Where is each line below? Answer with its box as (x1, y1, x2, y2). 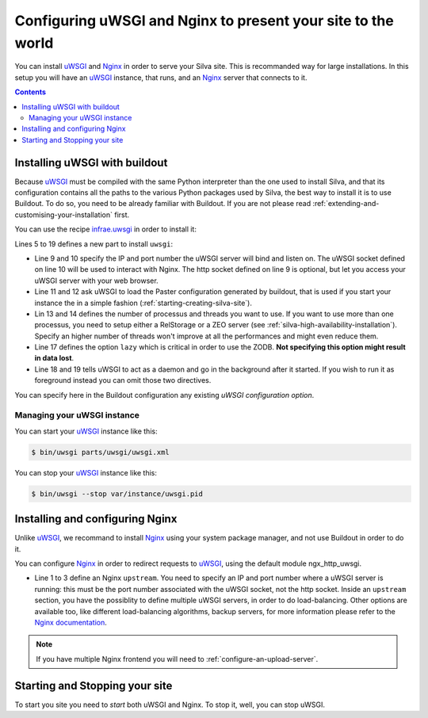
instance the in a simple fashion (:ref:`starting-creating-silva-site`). (34, 298, 253, 307)
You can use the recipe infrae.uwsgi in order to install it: (14, 224, 197, 234)
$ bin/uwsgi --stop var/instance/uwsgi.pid (31, 489, 204, 498)
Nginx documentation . (34, 617, 107, 627)
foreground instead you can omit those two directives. (34, 376, 212, 385)
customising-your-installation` (14, 210, 113, 220)
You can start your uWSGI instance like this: (14, 426, 158, 436)
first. (113, 210, 130, 220)
